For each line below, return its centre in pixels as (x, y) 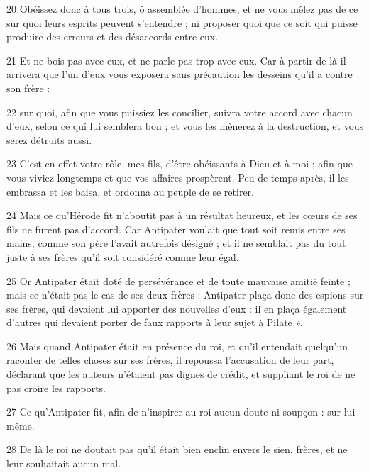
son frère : (28, 88)
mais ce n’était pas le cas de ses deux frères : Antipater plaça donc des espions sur (185, 295)
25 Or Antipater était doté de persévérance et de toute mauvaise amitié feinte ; (178, 280)
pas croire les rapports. (56, 388)
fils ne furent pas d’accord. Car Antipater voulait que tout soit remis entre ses (176, 229)
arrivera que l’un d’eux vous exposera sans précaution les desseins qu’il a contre (180, 74)
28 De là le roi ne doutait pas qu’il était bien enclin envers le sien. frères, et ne (177, 449)
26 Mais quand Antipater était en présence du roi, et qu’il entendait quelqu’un (177, 346)
